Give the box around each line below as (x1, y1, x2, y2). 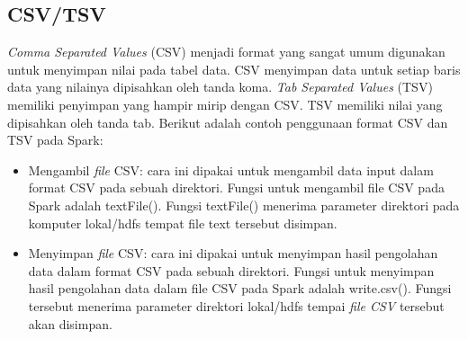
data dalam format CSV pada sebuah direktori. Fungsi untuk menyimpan (28, 261, 435, 280)
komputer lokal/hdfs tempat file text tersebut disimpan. (28, 213, 337, 232)
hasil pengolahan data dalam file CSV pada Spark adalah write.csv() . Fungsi (28, 279, 452, 298)
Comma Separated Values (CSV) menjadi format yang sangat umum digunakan (7, 42, 445, 61)
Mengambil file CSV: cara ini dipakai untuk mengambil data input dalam (28, 160, 434, 179)
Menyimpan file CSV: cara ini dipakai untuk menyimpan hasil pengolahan (28, 244, 438, 263)
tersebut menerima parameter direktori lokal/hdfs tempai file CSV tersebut (28, 296, 445, 315)
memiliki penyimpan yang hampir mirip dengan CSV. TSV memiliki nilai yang (7, 94, 443, 113)
